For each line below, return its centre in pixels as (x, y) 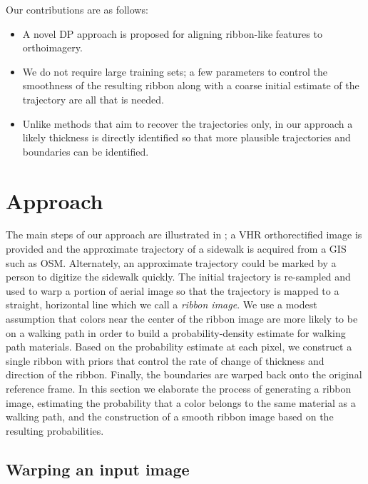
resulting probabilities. (55, 430)
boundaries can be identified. (86, 151)
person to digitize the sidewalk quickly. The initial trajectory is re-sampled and (178, 277)
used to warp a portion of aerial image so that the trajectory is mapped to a (173, 290)
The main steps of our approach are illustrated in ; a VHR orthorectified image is (184, 235)
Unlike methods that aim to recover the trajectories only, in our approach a (188, 123)
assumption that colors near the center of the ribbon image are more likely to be (182, 319)
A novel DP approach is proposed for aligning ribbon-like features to (172, 33)
